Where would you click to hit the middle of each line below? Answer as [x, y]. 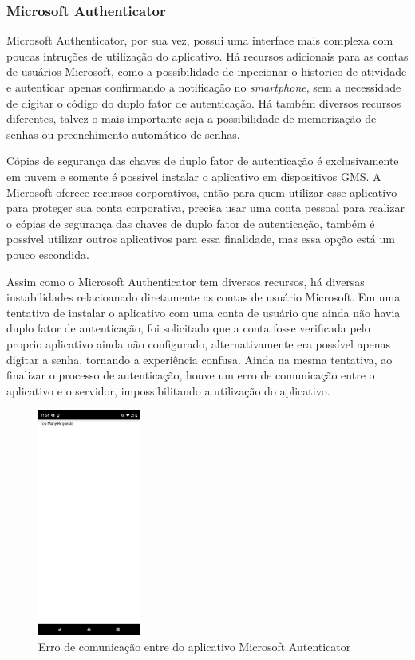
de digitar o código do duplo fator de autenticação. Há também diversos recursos [204, 102]
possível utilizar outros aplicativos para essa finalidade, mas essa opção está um [201, 239]
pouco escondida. [48, 254]
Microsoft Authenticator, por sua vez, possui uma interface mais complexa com [200, 40]
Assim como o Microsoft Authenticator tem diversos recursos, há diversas [186, 281]
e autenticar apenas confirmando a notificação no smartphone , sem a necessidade [204, 87]
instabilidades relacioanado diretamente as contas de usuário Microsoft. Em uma [204, 297]
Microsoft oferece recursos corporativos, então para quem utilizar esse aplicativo [202, 192]
